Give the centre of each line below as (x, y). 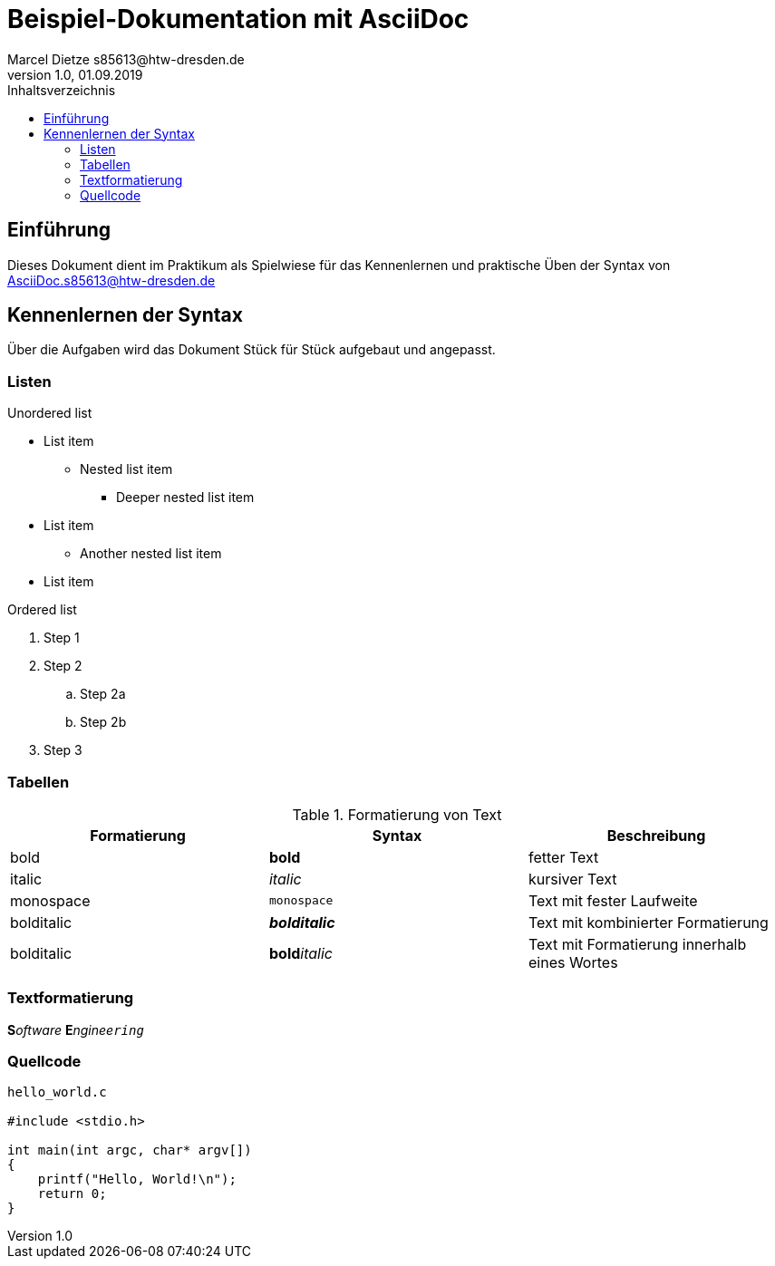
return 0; (72, 1194)
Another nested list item (151, 554)
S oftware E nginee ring (76, 1029)
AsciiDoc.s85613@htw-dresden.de (111, 280)
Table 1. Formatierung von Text (397, 814)
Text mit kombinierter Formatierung (648, 922)
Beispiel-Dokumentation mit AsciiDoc (238, 19)
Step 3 (63, 750)
